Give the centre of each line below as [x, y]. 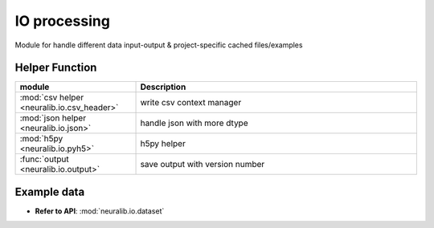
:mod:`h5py [41, 139]
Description [163, 87]
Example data [50, 191]
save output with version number [203, 165]
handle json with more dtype [194, 123]
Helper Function [56, 68]
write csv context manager [191, 103]
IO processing [62, 21]
